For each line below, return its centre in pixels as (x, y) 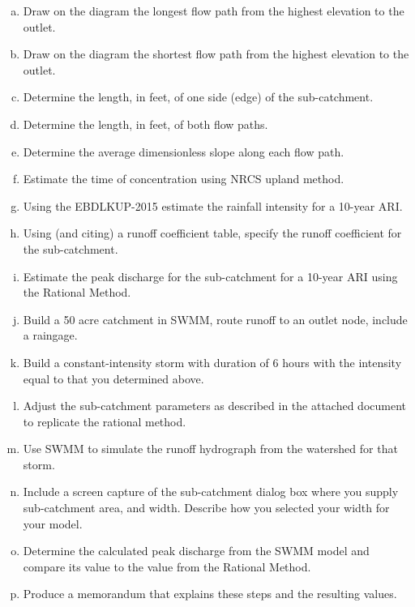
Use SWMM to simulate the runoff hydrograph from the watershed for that (210, 449)
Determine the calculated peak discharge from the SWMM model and (196, 551)
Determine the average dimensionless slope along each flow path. (184, 151)
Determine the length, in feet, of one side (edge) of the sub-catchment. (198, 97)
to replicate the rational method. (105, 421)
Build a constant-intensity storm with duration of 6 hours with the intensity (212, 362)
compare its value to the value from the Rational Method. (167, 566)
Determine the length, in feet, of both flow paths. (145, 124)
